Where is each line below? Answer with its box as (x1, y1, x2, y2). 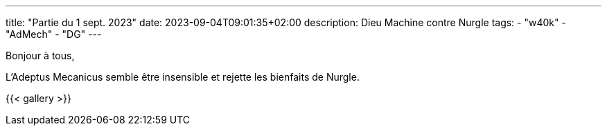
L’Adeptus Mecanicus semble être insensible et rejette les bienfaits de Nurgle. (6, 71, 360, 83)
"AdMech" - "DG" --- (6, 28, 102, 40)
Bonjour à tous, (6, 50, 75, 61)
